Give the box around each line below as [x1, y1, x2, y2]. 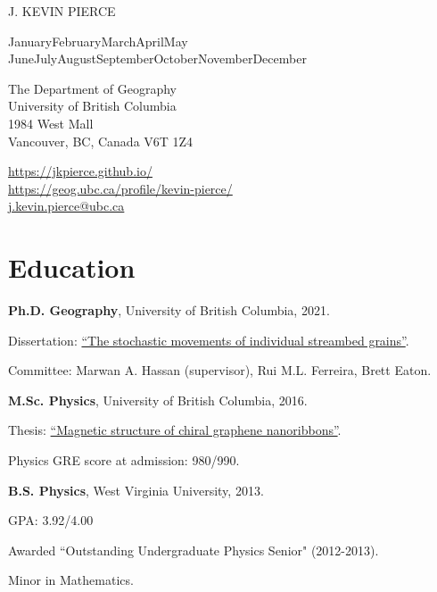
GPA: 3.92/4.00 [8, 511, 94, 529]
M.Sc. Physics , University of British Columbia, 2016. [8, 390, 308, 409]
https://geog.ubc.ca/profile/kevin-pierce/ [8, 179, 233, 197]
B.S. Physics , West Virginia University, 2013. [8, 480, 264, 499]
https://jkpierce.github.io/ [8, 162, 153, 180]
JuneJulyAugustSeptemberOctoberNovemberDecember [8, 49, 307, 68]
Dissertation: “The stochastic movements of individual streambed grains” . [8, 330, 409, 349]
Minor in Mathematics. [8, 571, 134, 589]
